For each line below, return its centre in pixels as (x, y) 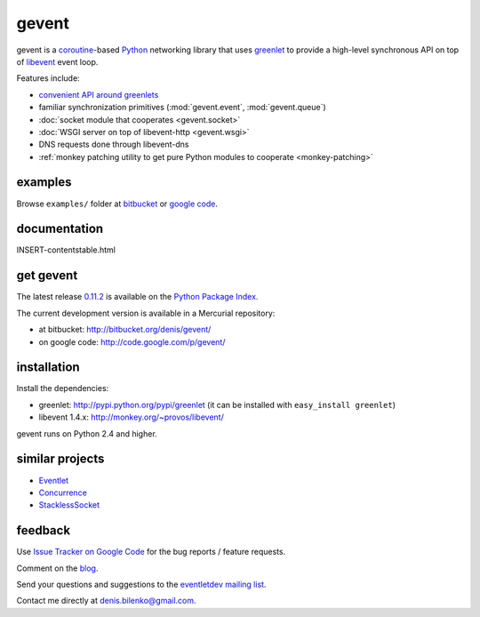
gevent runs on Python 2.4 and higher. (87, 433)
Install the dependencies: (63, 389)
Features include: (48, 78)
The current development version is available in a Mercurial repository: (146, 313)
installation (48, 368)
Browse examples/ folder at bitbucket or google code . (117, 204)
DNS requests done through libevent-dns (114, 144)
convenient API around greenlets (99, 94)
